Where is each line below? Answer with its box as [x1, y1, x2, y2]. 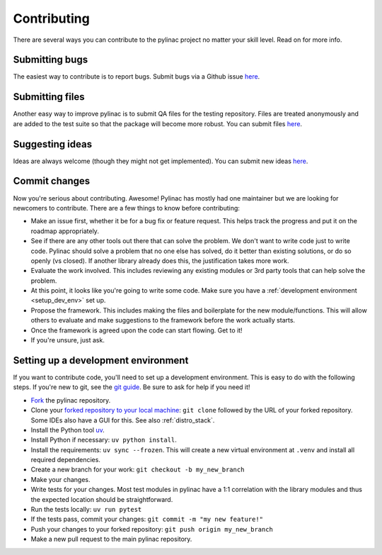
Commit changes [13, 175, 91, 187]
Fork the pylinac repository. [30, 396, 111, 404]
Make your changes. [30, 475, 91, 483]
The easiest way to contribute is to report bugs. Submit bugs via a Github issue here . [13, 72, 260, 81]
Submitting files [13, 91, 85, 103]
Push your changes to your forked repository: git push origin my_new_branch [30, 525, 274, 533]
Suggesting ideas [13, 138, 92, 150]
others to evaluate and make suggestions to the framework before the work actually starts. [30, 316, 296, 325]
